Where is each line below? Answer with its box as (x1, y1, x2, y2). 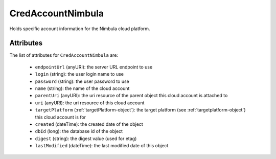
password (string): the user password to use (35, 78, 130, 84)
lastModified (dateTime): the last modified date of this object (35, 143, 169, 149)
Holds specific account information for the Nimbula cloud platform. (9, 26, 150, 32)
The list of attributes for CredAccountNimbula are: (9, 52, 119, 58)
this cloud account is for (35, 114, 86, 120)
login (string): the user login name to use (35, 71, 124, 77)
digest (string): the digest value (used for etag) (35, 135, 137, 142)
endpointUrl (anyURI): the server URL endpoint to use (35, 64, 153, 70)
